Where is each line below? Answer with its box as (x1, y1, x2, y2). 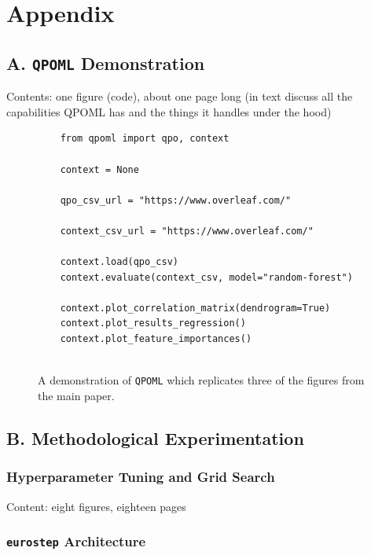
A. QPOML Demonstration (6, 50, 205, 75)
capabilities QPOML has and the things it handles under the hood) (6, 103, 332, 119)
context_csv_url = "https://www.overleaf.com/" (60, 225, 314, 237)
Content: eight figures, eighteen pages (6, 498, 186, 514)
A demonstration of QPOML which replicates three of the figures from (38, 372, 365, 388)
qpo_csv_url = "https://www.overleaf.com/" (60, 194, 292, 206)
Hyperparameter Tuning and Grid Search (6, 467, 275, 487)
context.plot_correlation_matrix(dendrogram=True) (60, 302, 331, 314)
